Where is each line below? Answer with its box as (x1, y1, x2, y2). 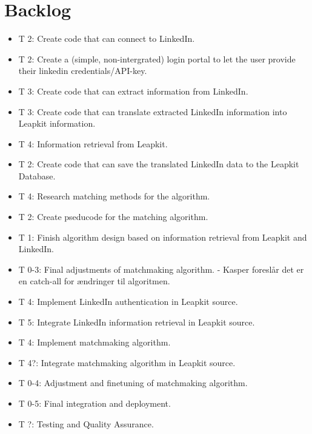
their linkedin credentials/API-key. (18, 64, 147, 77)
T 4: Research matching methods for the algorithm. (18, 190, 210, 202)
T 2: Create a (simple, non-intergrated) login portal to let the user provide (18, 52, 296, 65)
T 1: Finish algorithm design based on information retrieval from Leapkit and (18, 230, 307, 243)
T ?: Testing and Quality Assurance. (18, 417, 154, 430)
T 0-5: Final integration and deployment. (18, 397, 171, 409)
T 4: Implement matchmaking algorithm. (18, 336, 171, 349)
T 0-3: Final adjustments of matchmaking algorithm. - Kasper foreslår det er (18, 262, 304, 275)
